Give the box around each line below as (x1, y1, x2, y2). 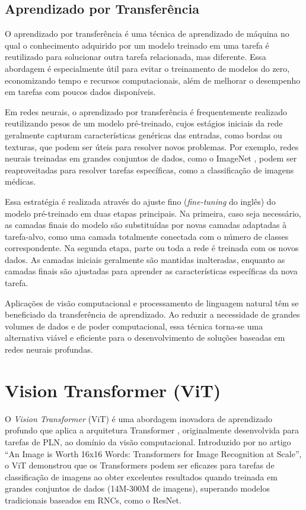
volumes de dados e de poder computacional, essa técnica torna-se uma (5, 319, 263, 332)
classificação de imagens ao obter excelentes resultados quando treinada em (5, 470, 278, 483)
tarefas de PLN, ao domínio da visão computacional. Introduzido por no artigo (5, 435, 291, 448)
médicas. (5, 175, 36, 188)
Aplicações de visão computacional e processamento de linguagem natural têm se (5, 296, 299, 309)
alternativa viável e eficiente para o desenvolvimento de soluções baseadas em (5, 331, 285, 344)
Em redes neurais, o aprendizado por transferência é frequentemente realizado (5, 105, 287, 118)
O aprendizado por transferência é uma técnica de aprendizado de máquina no (5, 27, 289, 40)
